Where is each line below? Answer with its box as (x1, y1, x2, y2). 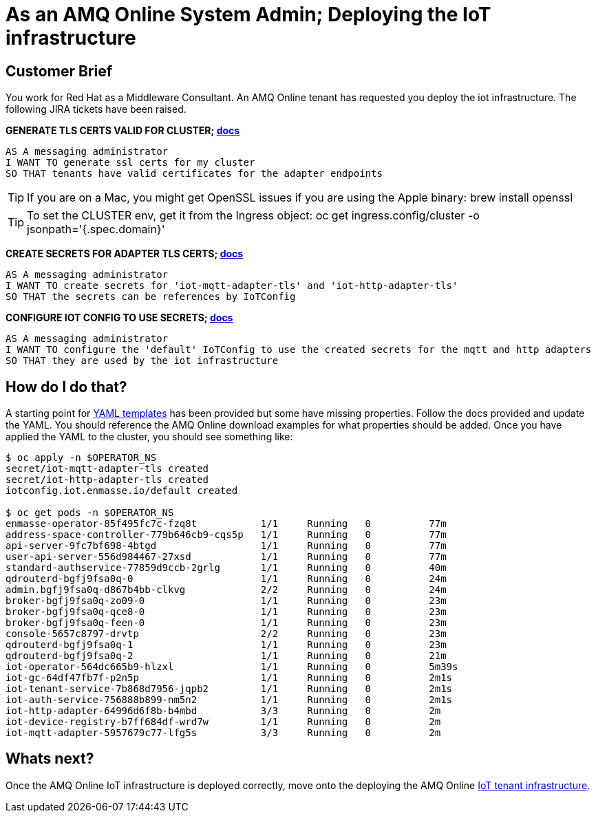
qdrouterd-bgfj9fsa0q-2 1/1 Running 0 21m (6, 650, 447, 662)
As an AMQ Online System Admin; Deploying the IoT (6, 3, 491, 26)
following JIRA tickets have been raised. (6, 103, 187, 116)
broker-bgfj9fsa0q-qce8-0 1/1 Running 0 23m (6, 606, 447, 618)
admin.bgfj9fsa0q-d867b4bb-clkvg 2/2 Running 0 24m (6, 584, 447, 596)
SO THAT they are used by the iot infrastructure (6, 355, 279, 367)
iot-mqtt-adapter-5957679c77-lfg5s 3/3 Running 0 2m (6, 727, 441, 739)
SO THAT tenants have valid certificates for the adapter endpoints (6, 168, 383, 180)
